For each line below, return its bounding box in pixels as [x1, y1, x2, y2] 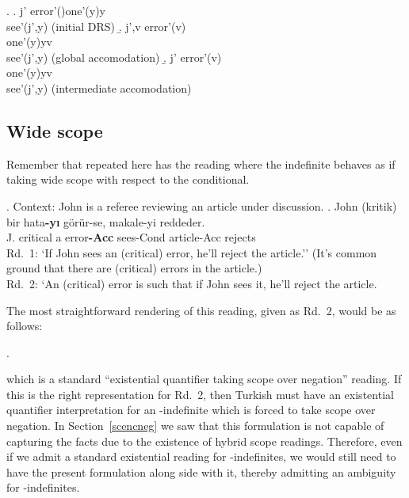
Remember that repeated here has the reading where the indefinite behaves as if [6, 155, 396, 172]
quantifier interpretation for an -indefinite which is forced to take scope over [6, 401, 376, 418]
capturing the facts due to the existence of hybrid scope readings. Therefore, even [6, 432, 403, 449]
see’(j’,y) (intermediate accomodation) [6, 79, 192, 96]
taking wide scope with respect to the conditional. [6, 171, 250, 188]
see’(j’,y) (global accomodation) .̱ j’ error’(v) [6, 48, 222, 65]
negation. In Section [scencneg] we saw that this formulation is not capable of [6, 417, 384, 434]
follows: [6, 317, 43, 334]
